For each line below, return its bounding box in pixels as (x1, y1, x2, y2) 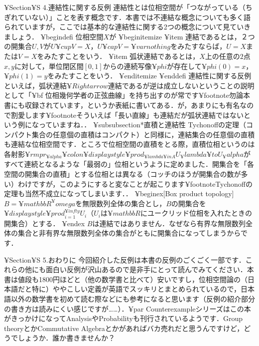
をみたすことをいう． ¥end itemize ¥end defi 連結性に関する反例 (47, 70, 252, 81)
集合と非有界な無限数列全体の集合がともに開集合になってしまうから (17, 228, 241, 238)
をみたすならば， (170, 41, 227, 51)
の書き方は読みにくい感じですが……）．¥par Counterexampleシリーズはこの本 (4, 303, 251, 314)
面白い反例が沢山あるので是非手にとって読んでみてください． (45, 264, 247, 275)
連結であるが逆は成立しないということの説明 (108, 80, 255, 90)
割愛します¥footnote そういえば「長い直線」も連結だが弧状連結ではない (10, 109, 244, 120)
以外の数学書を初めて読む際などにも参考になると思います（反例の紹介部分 (10, 293, 255, 304)
